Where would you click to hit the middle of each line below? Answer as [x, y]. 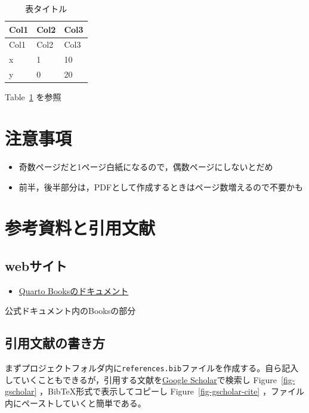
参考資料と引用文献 [80, 228]
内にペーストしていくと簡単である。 [75, 403]
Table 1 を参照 [33, 97]
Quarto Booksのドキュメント [74, 290]
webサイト [36, 265]
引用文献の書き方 [55, 343]
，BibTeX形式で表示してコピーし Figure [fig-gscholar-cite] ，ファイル [172, 391]
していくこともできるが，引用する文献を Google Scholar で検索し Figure [141, 379]
